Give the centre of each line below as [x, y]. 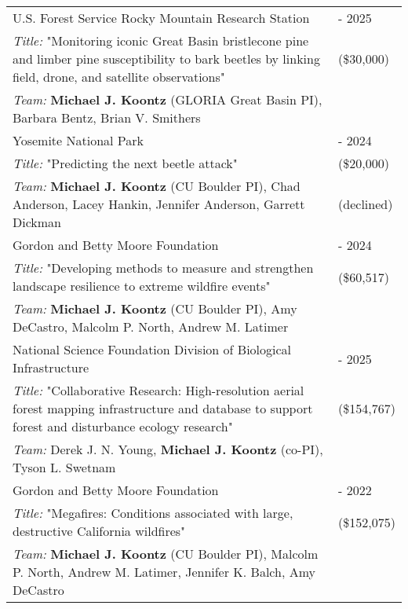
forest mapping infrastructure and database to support [163, 408]
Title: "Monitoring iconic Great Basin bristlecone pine [161, 40]
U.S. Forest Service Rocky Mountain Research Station [161, 18]
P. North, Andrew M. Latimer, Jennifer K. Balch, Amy [164, 572]
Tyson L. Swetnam [64, 467]
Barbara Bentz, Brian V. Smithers [107, 117]
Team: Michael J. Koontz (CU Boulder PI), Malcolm [166, 554]
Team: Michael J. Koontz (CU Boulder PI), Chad [157, 186]
